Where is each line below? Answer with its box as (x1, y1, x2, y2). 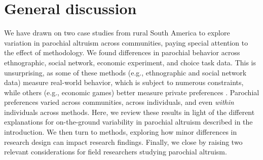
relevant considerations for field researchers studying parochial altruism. (4, 146, 227, 157)
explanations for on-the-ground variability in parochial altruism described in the (4, 116, 253, 127)
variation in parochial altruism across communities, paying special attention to (4, 37, 248, 48)
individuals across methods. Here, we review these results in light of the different (4, 106, 255, 117)
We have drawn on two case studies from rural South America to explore (4, 27, 230, 38)
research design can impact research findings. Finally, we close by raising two (4, 136, 243, 147)
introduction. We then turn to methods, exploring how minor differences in (4, 127, 237, 137)
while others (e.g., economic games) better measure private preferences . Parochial (4, 87, 259, 97)
